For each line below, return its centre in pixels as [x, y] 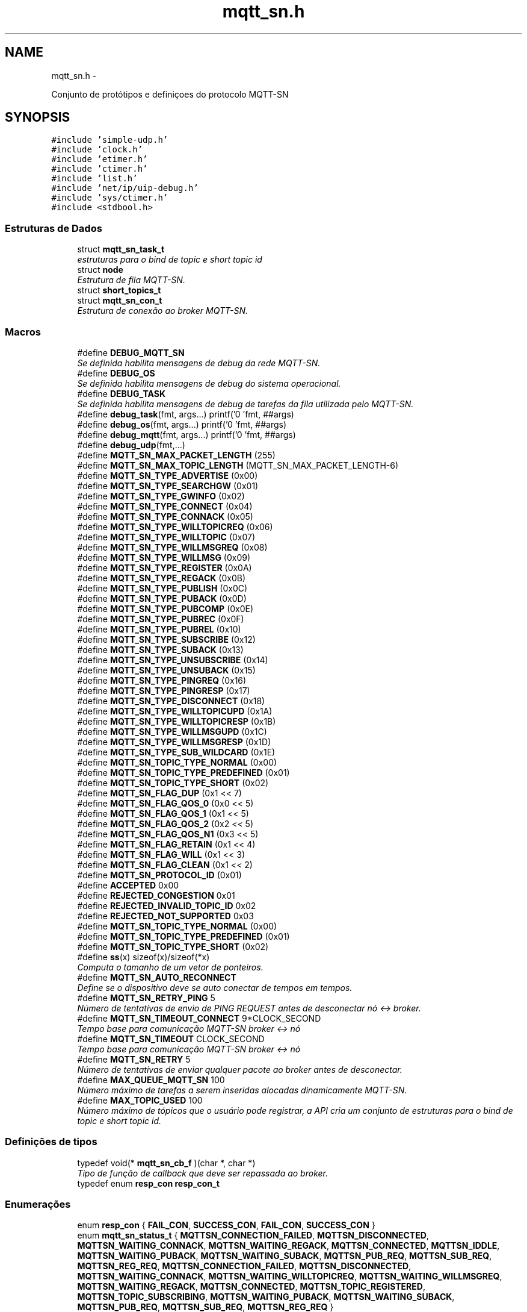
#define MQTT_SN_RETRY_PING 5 [146, 998]
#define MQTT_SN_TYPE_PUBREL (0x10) [159, 629]
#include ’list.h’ [94, 179]
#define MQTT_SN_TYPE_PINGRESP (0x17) [164, 690]
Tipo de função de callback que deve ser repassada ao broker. [202, 1173]
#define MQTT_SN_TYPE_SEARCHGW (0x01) [168, 486]
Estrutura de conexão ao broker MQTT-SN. [162, 311]
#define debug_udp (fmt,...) [131, 445]
